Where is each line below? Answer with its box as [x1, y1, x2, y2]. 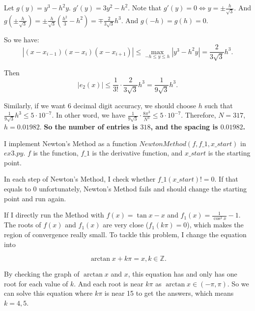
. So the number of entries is [39, 122, 138, 132]
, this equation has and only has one [128, 269, 237, 279]
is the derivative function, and [92, 148, 183, 158]
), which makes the [187, 219, 244, 230]
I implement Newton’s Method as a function [4, 138, 137, 148]
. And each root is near [74, 278, 143, 288]
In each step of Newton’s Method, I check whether [4, 174, 156, 184]
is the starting [208, 148, 251, 158]
